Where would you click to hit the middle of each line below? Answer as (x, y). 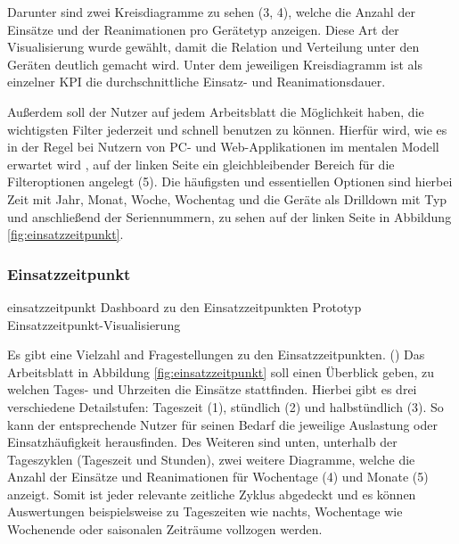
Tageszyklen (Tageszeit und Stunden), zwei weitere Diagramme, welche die (211, 459)
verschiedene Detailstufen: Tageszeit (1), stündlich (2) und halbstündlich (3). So (225, 406)
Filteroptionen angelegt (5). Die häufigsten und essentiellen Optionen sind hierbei (230, 181)
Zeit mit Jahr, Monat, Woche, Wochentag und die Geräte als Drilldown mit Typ (227, 198)
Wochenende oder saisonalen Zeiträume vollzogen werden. (165, 529)
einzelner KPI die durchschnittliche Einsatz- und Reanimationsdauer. (197, 82)
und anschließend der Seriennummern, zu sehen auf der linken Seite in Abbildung (229, 216)
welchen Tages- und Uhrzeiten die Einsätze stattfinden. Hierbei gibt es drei (212, 389)
